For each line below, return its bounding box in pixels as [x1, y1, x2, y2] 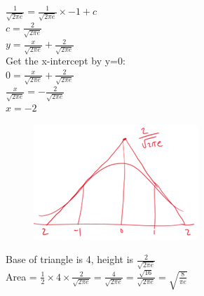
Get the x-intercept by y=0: [6, 53, 125, 68]
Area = [6, 269, 37, 283]
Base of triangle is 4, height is [6, 252, 134, 267]
